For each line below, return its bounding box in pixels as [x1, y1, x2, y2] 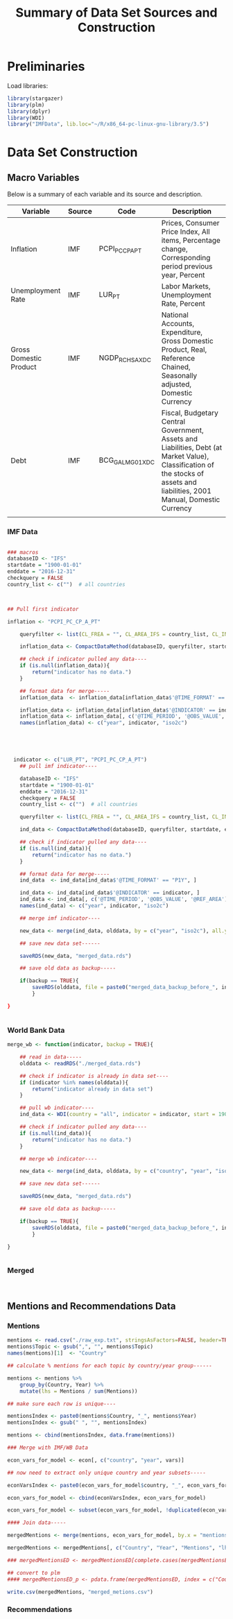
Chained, [161, 362, 191, 372]
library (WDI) [7, 114, 45, 121]
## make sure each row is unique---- [7, 1400, 116, 1407]
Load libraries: [7, 81, 49, 89]
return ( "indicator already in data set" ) [32, 1086, 154, 1093]
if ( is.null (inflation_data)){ [19, 662, 110, 669]
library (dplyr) [7, 108, 51, 115]
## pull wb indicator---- [19, 1104, 95, 1111]
